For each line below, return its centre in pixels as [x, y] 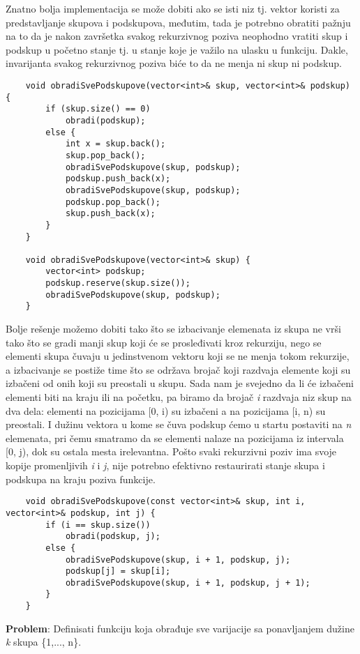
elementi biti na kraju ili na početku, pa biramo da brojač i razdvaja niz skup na [179, 397]
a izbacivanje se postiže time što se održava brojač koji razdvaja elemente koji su [178, 369]
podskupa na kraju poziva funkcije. [81, 479]
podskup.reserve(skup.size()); [118, 283]
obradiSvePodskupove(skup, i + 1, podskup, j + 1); [188, 583]
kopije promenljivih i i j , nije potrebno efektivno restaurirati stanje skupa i [165, 465]
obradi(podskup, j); [113, 537]
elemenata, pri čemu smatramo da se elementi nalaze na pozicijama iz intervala [175, 438]
